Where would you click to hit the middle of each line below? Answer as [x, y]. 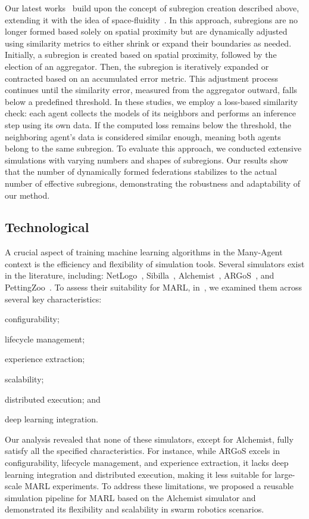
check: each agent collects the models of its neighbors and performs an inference [150, 113]
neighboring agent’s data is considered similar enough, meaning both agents [143, 136]
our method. [27, 195]
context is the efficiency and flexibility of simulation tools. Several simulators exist [155, 263]
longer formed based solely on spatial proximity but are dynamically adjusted [146, 31]
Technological [47, 227]
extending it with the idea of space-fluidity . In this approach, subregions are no [152, 19]
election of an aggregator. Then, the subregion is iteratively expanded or [137, 66]
